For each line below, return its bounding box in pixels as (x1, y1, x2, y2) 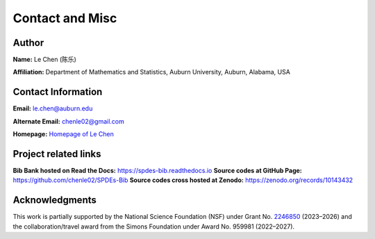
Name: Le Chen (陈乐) (12, 56, 76, 64)
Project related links (12, 148, 101, 160)
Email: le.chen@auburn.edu (12, 104, 93, 113)
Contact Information (12, 86, 103, 98)
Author (12, 37, 44, 49)
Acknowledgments (12, 195, 97, 206)
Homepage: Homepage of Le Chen (12, 130, 115, 138)
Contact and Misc (12, 10, 117, 26)
